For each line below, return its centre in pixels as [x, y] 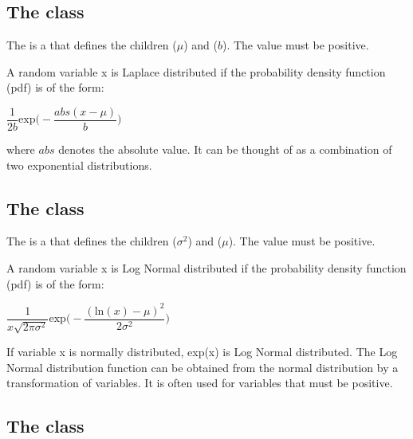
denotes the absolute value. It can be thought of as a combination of [225, 149]
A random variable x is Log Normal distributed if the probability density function [206, 268]
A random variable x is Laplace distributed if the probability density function [196, 71]
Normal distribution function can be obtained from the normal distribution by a [203, 367]
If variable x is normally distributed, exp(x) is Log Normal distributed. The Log [202, 352]
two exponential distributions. [79, 165]
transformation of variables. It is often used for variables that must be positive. [200, 383]
